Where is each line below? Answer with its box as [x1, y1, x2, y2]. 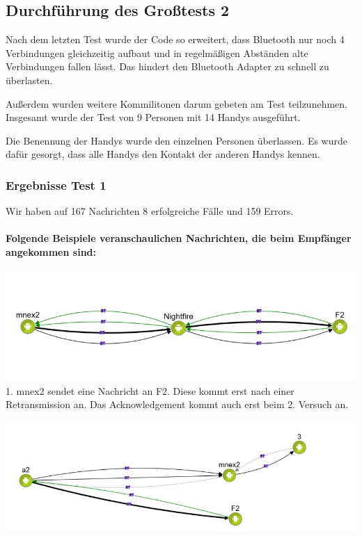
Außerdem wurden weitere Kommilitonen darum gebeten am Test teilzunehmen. [6, 96, 347, 111]
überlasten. [6, 72, 53, 87]
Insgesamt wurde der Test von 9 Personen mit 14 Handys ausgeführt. [6, 110, 301, 124]
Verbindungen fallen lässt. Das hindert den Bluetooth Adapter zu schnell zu [6, 59, 329, 74]
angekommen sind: [6, 244, 96, 259]
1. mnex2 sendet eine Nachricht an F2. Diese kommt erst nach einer [6, 383, 294, 398]
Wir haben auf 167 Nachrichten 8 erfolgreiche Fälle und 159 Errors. [6, 204, 294, 218]
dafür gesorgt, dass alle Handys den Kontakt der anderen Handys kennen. [6, 147, 320, 161]
